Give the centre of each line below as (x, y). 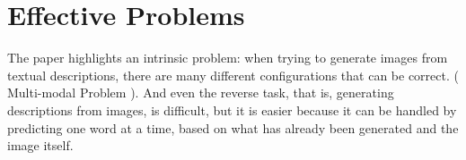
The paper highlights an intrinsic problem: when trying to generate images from (228, 58)
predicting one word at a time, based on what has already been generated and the (233, 127)
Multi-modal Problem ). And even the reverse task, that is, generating (201, 93)
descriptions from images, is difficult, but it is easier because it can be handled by (232, 109)
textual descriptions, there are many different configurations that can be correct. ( (233, 75)
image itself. (40, 145)
